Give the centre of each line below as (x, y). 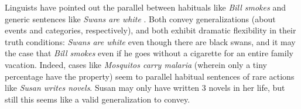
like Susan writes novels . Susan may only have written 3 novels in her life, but (145, 88)
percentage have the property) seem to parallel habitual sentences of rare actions (150, 76)
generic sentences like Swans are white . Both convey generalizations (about (140, 18)
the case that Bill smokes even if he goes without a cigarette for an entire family (149, 53)
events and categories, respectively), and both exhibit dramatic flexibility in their (150, 30)
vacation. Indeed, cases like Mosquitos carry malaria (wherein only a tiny (136, 64)
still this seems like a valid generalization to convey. (98, 99)
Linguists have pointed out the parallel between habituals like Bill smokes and (145, 7)
